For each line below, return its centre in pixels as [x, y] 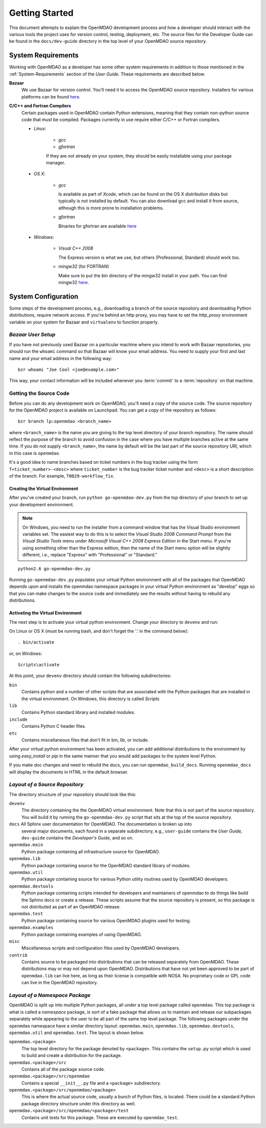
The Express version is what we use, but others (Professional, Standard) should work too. [149, 257]
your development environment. [41, 504]
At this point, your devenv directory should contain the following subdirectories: [90, 676]
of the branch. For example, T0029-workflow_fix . [62, 476]
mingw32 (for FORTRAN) [84, 266]
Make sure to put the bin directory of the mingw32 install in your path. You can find [143, 275]
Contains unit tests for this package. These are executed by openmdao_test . [100, 1117]
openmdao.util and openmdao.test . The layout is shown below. [77, 1032]
